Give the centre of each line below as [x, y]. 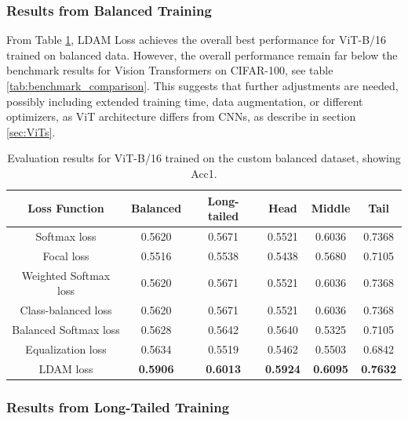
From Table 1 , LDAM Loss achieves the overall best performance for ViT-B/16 [197, 40]
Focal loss [66, 255]
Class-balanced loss [66, 310]
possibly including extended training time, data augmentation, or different [185, 101]
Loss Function [66, 208]
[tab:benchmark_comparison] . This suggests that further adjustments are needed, [202, 85]
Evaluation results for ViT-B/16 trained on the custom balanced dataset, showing [204, 158]
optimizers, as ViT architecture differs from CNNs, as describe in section [181, 116]
